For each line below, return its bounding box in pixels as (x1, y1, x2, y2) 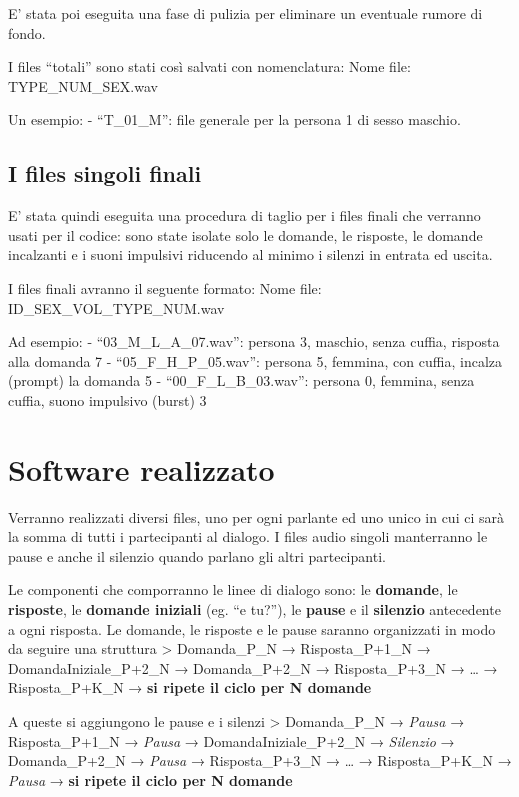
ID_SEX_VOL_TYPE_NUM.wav (8, 297, 225, 318)
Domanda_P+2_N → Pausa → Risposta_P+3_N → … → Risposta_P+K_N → (8, 750, 512, 771)
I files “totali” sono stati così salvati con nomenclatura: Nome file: (8, 56, 411, 77)
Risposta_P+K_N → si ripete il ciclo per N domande (8, 677, 372, 698)
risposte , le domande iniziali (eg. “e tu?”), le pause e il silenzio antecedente (8, 599, 501, 620)
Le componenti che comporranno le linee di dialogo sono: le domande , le (8, 579, 458, 600)
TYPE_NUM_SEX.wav (8, 75, 158, 96)
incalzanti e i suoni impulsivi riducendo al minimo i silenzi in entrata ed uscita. (8, 244, 493, 265)
